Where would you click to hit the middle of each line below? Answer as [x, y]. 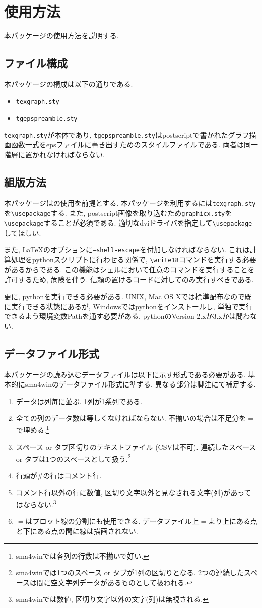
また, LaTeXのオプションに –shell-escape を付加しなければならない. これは [127, 250]
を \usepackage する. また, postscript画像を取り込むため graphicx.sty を [118, 213]
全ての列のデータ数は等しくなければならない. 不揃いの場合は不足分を [131, 418]
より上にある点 [233, 521]
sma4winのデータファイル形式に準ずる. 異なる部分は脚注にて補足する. [140, 384]
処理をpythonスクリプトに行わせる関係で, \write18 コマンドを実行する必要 [134, 260]
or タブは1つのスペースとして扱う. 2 [73, 458]
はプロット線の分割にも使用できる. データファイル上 [112, 521]
